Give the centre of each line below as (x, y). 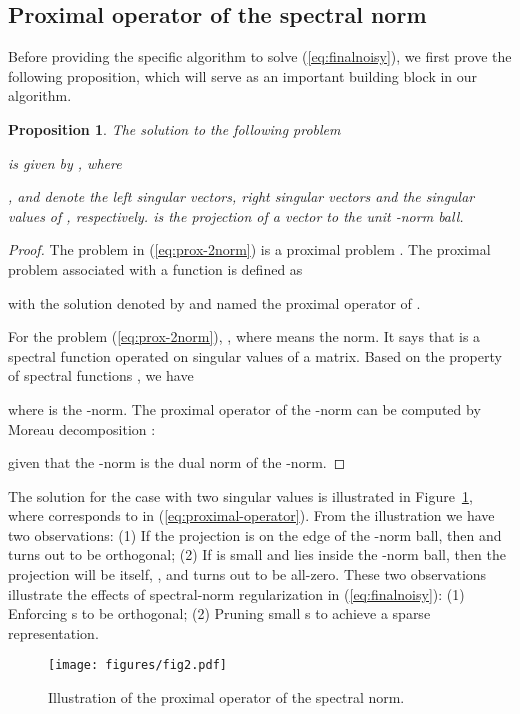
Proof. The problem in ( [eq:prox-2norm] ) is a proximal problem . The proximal (249, 249)
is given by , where (65, 162)
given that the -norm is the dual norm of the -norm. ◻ (177, 462)
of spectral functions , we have (101, 375)
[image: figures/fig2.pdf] (137, 665)
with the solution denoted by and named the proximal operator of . (214, 302)
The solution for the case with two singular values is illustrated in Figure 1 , (240, 495)
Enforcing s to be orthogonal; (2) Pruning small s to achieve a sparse (219, 613)
